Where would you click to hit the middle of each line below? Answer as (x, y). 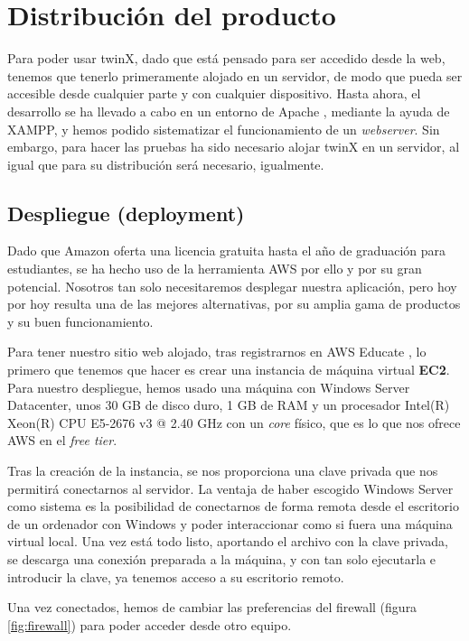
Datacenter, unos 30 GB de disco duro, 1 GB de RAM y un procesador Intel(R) (229, 405)
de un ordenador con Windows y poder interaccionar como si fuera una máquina (230, 523)
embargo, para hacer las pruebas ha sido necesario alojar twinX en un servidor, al (234, 147)
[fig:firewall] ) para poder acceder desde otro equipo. (150, 624)
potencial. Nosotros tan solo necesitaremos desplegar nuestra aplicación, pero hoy (232, 286)
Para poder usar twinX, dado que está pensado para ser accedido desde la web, (226, 58)
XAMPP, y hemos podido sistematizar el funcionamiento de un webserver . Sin (224, 129)
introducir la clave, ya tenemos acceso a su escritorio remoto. (176, 576)
